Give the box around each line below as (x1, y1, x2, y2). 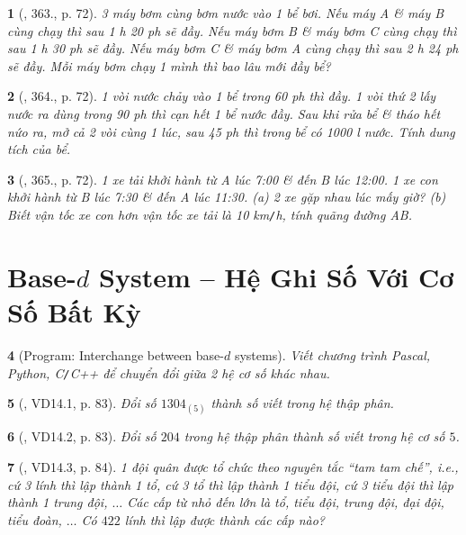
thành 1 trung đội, (7, 493, 108, 512)
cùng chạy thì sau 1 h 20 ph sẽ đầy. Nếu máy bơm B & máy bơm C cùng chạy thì (7, 21, 457, 40)
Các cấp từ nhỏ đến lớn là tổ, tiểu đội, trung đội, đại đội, (127, 493, 444, 512)
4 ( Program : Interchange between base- (7, 345, 224, 364)
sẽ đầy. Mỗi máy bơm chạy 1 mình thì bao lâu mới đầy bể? (7, 56, 331, 75)
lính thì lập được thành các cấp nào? (124, 510, 325, 529)
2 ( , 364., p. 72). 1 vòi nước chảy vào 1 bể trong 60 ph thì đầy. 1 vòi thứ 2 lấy (7, 86, 436, 105)
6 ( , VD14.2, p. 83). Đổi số (7, 427, 157, 446)
